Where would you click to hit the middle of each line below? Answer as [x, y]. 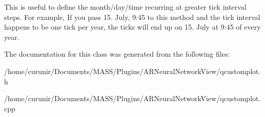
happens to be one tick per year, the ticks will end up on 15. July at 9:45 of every [132, 27]
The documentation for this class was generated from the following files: [117, 54]
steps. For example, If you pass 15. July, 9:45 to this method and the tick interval [132, 17]
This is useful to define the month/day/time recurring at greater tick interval [125, 7]
